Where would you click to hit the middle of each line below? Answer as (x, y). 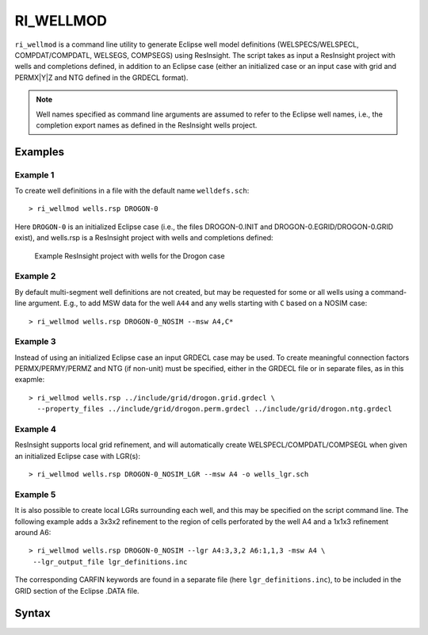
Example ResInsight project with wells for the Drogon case (130, 256)
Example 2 (35, 276)
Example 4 (36, 429)
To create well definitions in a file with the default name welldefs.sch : (132, 191)
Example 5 (35, 494)
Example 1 (34, 174)
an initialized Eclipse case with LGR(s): (77, 456)
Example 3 (35, 342)
